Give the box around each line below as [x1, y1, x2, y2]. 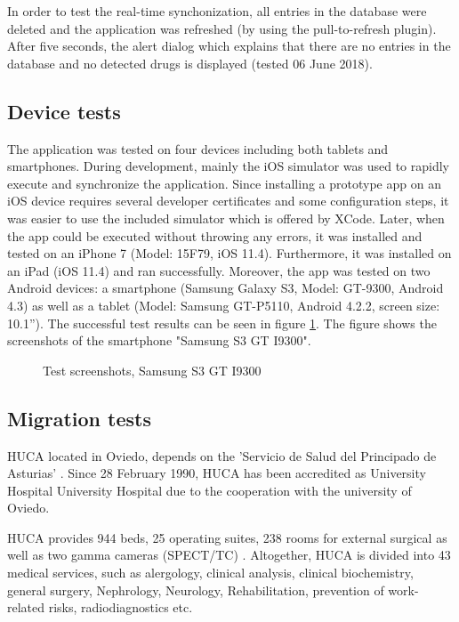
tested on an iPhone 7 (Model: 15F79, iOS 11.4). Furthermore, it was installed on [7, 244, 452, 263]
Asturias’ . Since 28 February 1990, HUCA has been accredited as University [7, 464, 426, 482]
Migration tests [7, 404, 151, 432]
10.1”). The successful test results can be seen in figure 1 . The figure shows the [7, 313, 437, 332]
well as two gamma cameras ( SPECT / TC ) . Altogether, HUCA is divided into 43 [7, 545, 451, 564]
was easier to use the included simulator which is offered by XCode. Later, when [7, 208, 445, 227]
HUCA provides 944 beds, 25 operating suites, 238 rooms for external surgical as [7, 528, 447, 546]
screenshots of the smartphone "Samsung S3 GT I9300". [7, 331, 311, 350]
